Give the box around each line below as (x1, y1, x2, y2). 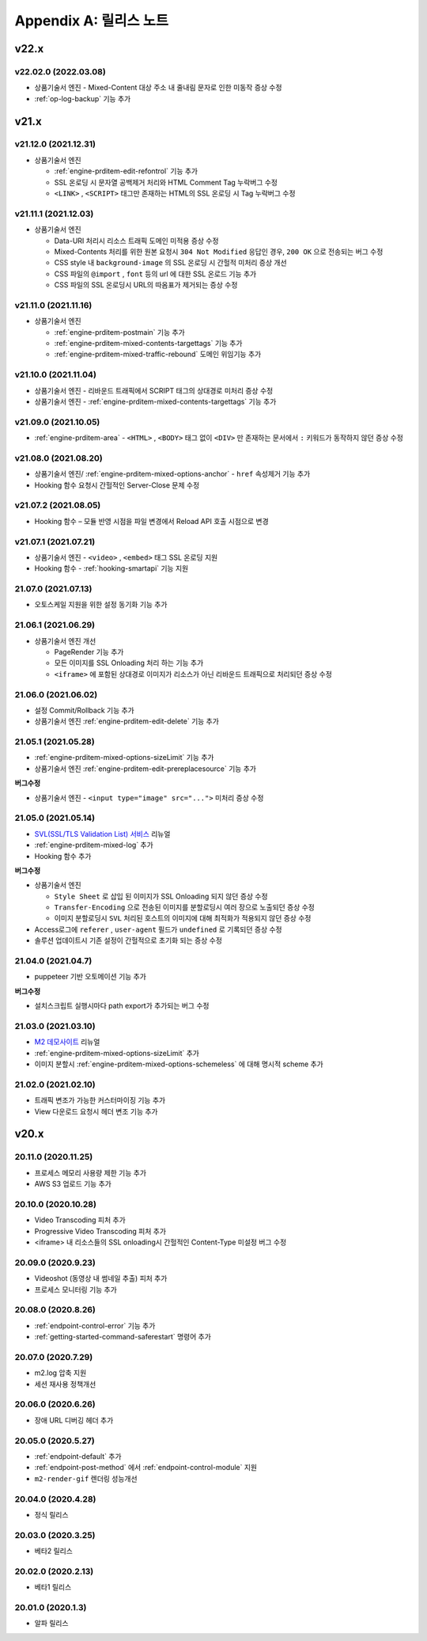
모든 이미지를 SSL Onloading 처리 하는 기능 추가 (54, 658, 204, 668)
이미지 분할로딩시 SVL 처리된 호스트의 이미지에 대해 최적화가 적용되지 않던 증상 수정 (54, 914, 312, 923)
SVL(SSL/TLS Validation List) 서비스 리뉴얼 (34, 829, 171, 838)
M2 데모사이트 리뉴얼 (34, 1037, 100, 1047)
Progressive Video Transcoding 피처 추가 (34, 1226, 166, 1236)
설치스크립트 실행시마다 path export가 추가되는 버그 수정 (34, 1001, 210, 1011)
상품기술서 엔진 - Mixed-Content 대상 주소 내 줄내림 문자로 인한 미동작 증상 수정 (34, 83, 282, 93)
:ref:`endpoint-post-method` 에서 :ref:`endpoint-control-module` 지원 (34, 1463, 257, 1472)
